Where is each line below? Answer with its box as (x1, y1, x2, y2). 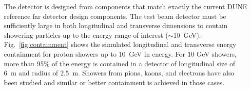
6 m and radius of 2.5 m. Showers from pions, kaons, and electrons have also (4, 68, 234, 78)
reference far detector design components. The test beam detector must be (4, 11, 226, 21)
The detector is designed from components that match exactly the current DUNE (4, 1, 248, 11)
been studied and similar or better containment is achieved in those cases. (4, 77, 225, 87)
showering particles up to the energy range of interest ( (4, 30, 168, 40)
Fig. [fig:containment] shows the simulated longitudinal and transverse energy (4, 39, 236, 49)
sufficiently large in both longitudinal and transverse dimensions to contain (4, 20, 228, 30)
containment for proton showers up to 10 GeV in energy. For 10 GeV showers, (4, 48, 237, 59)
